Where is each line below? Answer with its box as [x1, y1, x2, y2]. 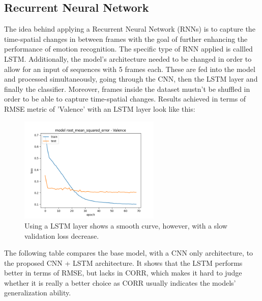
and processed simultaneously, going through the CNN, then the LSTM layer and [4, 73, 258, 84]
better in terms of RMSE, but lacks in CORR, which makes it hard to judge [4, 267, 242, 278]
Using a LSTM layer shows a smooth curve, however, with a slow [24, 220, 227, 231]
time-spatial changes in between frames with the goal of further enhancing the [4, 33, 248, 44]
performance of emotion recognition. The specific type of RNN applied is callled [4, 43, 253, 54]
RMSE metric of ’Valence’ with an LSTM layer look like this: [4, 103, 195, 114]
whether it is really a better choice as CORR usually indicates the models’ [4, 277, 236, 288]
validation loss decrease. [24, 230, 99, 241]
